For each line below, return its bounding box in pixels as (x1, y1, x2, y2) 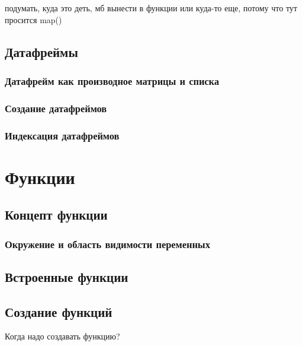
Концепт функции (5, 205, 108, 224)
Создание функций (5, 302, 113, 320)
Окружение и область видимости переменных (5, 236, 210, 251)
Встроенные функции (5, 267, 128, 285)
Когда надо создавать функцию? (5, 330, 120, 342)
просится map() (5, 13, 62, 26)
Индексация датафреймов (5, 128, 120, 142)
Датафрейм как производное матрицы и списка (5, 73, 219, 88)
